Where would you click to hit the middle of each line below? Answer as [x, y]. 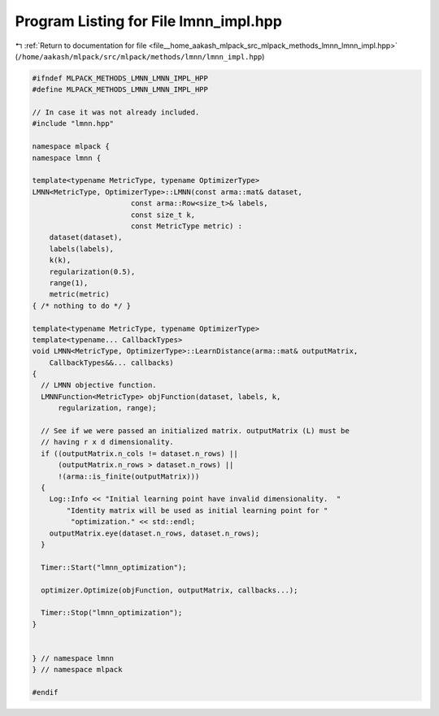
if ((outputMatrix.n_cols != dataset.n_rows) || [140, 453]
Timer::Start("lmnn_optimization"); [114, 567]
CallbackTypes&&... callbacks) [111, 362]
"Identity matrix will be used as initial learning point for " [197, 510]
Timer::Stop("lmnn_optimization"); [112, 613]
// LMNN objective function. [99, 385]
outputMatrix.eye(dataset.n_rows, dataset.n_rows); [154, 533]
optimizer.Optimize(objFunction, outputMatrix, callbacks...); [170, 590]
